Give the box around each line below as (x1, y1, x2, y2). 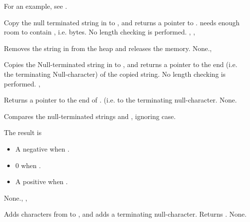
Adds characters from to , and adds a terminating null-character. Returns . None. (4, 209, 247, 219)
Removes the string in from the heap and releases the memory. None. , (4, 43, 212, 53)
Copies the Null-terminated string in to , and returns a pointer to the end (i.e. (4, 59, 237, 69)
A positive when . (15, 176, 68, 187)
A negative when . (15, 143, 70, 154)
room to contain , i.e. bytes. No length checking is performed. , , (4, 27, 196, 37)
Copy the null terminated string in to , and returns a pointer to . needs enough (4, 17, 240, 27)
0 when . (15, 160, 41, 170)
